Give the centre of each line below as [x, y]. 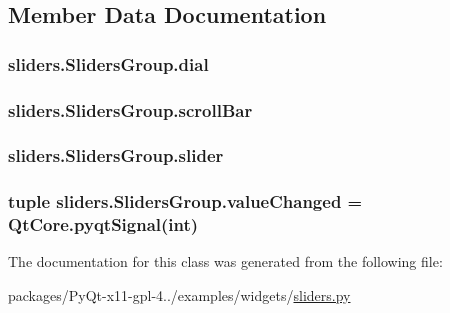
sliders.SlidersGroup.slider [116, 155]
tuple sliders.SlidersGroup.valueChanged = [185, 201]
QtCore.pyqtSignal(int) [103, 224]
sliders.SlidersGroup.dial [108, 63]
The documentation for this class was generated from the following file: [225, 261]
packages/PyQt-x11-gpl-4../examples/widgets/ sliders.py [179, 295]
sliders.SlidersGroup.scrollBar [130, 109]
